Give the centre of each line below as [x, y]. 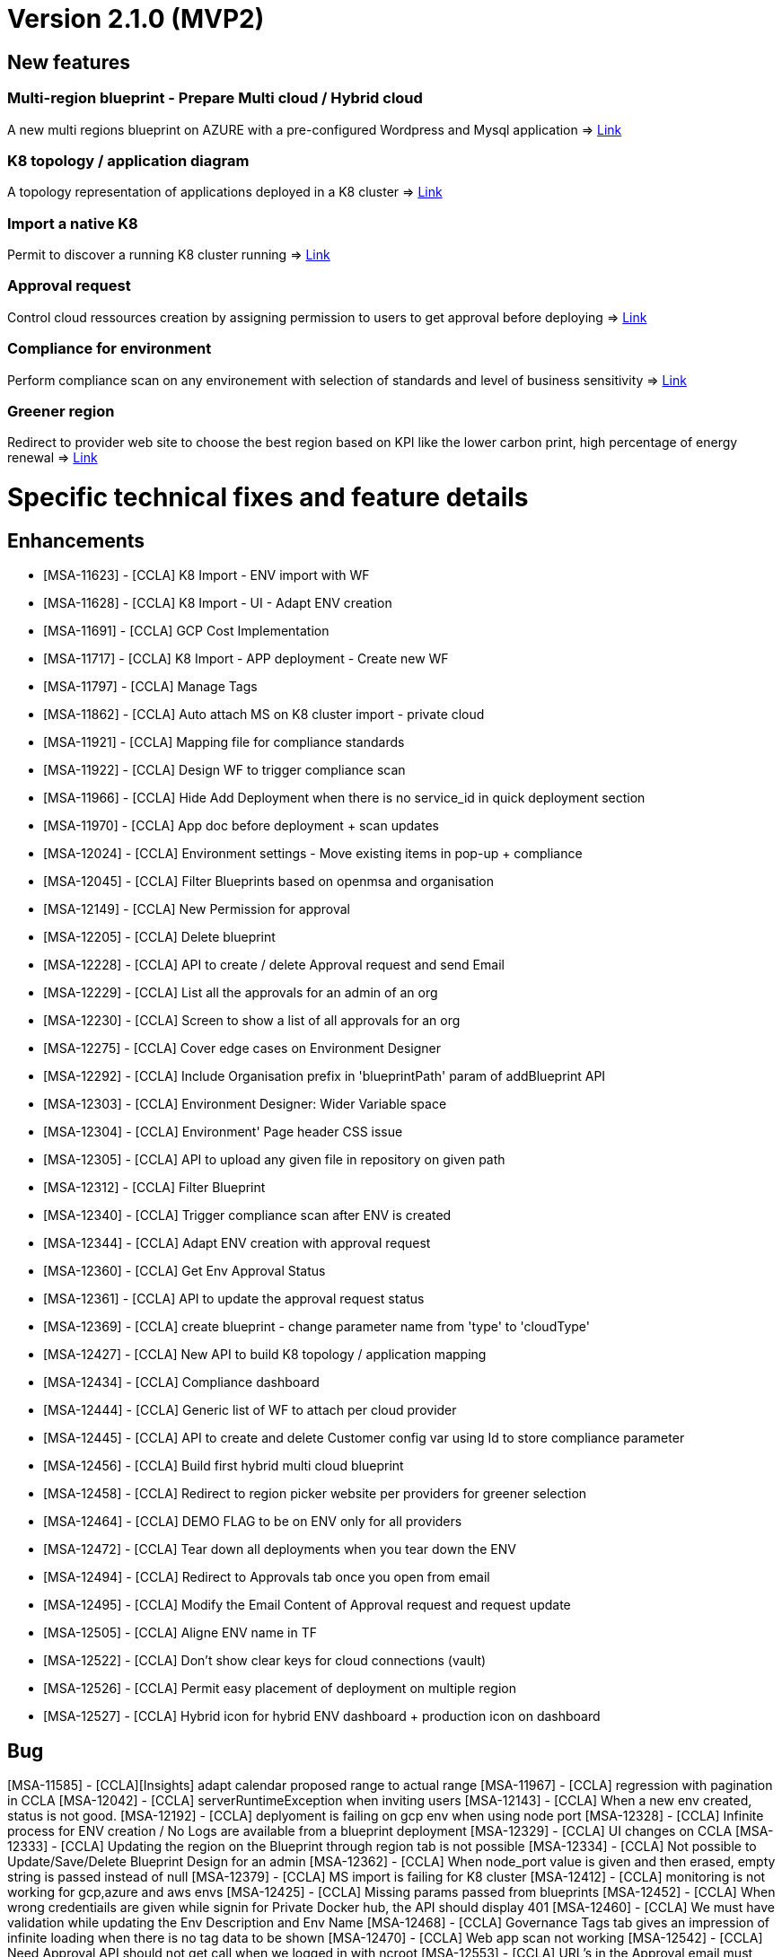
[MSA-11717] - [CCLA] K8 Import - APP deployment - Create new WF [246, 659]
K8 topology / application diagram [128, 160]
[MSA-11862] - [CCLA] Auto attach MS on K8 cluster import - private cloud [264, 715]
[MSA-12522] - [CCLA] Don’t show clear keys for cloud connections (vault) [265, 1661]
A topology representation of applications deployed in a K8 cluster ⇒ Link [225, 192]
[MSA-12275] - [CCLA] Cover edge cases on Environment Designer [242, 1049]
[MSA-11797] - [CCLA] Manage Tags [150, 687]
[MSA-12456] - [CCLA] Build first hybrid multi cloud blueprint [224, 1466]
